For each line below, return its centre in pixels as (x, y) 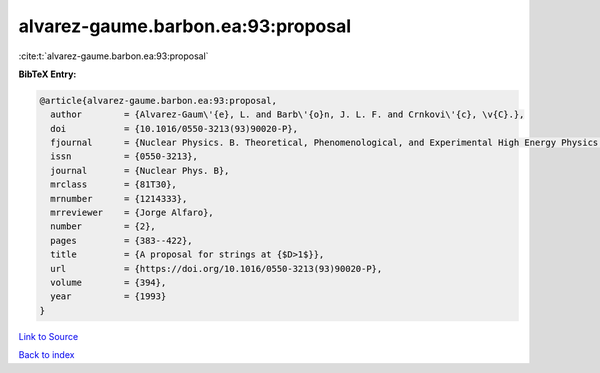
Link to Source (48, 336)
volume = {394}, (108, 282)
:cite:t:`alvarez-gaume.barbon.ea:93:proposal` (113, 56)
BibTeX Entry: (47, 74)
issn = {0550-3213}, (124, 156)
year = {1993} (108, 296)
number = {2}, (103, 226)
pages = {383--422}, (122, 240)
